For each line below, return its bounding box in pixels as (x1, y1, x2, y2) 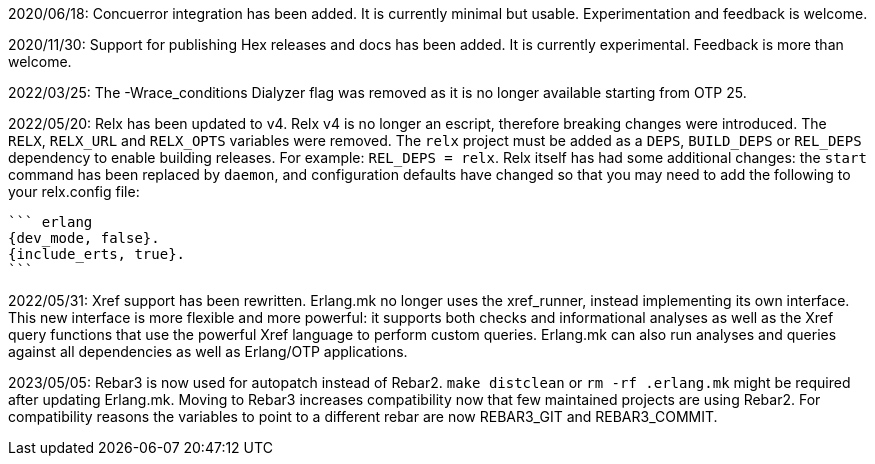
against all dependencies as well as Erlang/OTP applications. (8, 343, 408, 360)
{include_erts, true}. (8, 246, 186, 262)
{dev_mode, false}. (8, 230, 160, 246)
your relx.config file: (8, 183, 140, 200)
